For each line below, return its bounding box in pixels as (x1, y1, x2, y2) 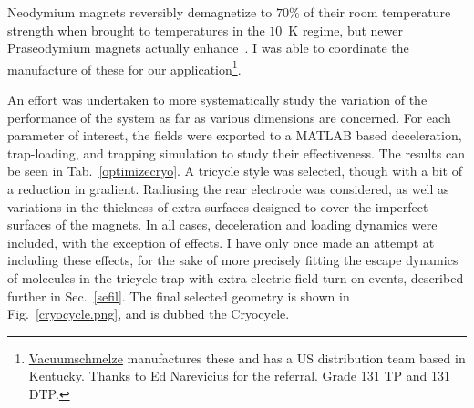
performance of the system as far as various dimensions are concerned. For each (7, 107, 451, 127)
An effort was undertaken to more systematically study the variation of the (7, 90, 428, 109)
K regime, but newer (288, 20, 404, 39)
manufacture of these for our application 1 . (7, 56, 242, 78)
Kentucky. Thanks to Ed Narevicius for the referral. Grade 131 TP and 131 (28, 366, 450, 385)
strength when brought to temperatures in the (7, 20, 265, 39)
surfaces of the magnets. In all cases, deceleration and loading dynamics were (7, 215, 438, 234)
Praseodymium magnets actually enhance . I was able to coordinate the (7, 38, 409, 57)
